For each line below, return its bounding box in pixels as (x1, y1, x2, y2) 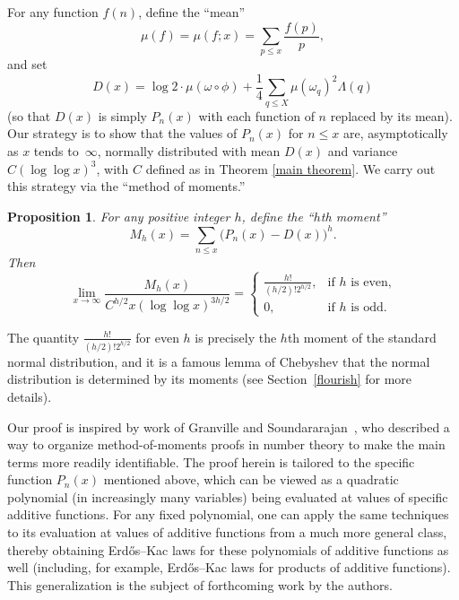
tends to (33, 141, 79, 160)
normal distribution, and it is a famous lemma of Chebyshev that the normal (7, 352, 430, 370)
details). (7, 387, 52, 405)
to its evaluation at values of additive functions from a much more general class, (7, 523, 447, 542)
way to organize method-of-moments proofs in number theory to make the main (7, 435, 446, 454)
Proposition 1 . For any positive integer (7, 206, 230, 225)
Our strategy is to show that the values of (7, 124, 238, 143)
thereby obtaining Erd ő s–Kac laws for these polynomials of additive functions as (7, 540, 449, 559)
